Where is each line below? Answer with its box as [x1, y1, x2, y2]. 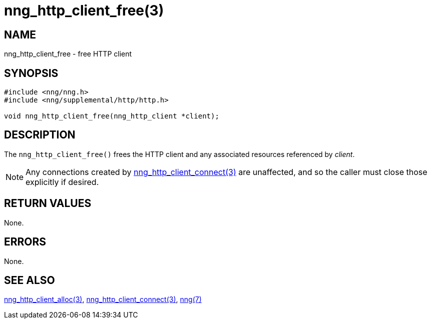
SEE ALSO [4, 273, 55, 286]
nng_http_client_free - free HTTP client [4, 49, 132, 58]
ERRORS [4, 235, 47, 248]
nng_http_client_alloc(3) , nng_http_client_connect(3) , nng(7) [4, 295, 202, 304]
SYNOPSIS [4, 66, 59, 79]
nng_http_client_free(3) [4, 2, 164, 19]
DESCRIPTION [4, 128, 76, 141]
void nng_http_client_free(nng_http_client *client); [4, 112, 219, 120]
